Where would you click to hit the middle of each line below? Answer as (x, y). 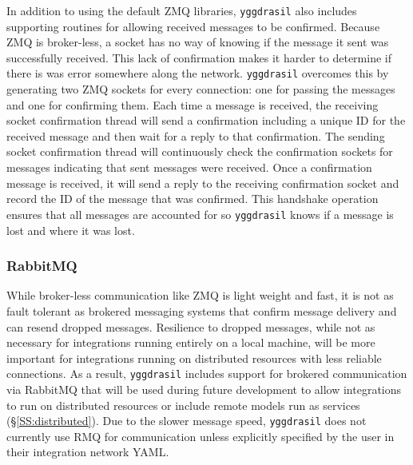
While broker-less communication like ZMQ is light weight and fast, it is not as (200, 295)
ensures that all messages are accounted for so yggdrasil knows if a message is (200, 214)
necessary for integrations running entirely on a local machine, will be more (191, 342)
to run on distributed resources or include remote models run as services (183, 405)
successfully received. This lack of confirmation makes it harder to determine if (199, 57)
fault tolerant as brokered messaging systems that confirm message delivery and (202, 310)
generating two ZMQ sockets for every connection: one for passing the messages (201, 89)
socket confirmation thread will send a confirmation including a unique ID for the (206, 120)
